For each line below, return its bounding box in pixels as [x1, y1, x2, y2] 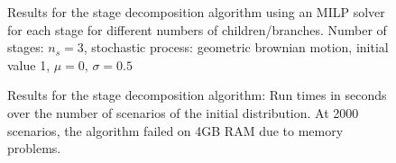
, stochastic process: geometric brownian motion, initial [83, 38, 389, 57]
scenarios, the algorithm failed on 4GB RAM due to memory [7, 121, 344, 140]
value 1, [7, 55, 51, 74]
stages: [7, 38, 44, 57]
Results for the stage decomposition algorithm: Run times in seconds [7, 86, 387, 104]
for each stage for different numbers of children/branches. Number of [7, 20, 387, 39]
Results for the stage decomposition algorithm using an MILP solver [7, 3, 385, 21]
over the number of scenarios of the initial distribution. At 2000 [7, 103, 359, 122]
